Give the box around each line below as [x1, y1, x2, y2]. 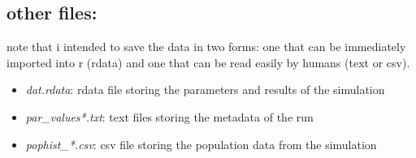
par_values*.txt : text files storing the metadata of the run [25, 108, 314, 125]
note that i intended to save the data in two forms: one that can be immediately [6, 38, 406, 55]
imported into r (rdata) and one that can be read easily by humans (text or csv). [6, 53, 410, 70]
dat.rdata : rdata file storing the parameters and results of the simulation [25, 81, 385, 98]
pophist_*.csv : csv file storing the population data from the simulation [25, 135, 377, 152]
